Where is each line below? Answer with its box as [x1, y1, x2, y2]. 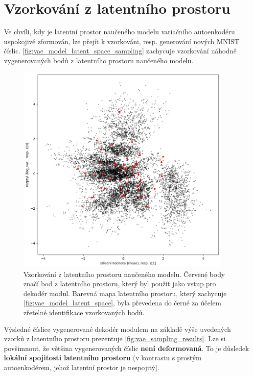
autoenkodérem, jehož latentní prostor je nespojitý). [4, 362, 160, 372]
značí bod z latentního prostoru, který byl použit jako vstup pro [23, 278, 216, 289]
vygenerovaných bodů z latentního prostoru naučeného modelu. [4, 55, 194, 65]
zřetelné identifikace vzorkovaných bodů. [23, 307, 145, 318]
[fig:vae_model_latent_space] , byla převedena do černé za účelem [23, 298, 221, 308]
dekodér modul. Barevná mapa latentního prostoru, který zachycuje [23, 288, 227, 298]
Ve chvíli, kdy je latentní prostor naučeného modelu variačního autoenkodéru [4, 26, 235, 37]
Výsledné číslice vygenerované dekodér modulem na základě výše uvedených [4, 324, 231, 334]
